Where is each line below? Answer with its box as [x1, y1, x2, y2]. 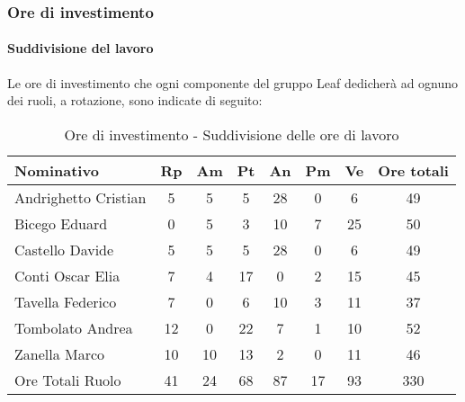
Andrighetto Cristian [14, 186, 147, 208]
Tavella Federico [14, 290, 117, 312]
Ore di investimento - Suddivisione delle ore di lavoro [64, 123, 399, 145]
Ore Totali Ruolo [14, 369, 121, 390]
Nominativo [14, 159, 99, 181]
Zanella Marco [14, 343, 105, 364]
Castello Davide [14, 238, 114, 260]
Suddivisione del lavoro [7, 39, 154, 58]
